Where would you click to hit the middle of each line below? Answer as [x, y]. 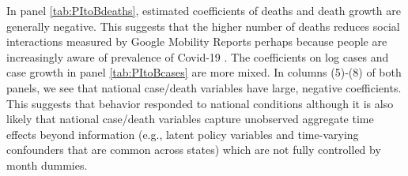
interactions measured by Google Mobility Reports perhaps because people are [197, 41]
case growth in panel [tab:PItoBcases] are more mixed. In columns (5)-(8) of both [204, 72]
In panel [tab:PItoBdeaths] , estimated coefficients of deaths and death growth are [204, 10]
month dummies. [47, 165]
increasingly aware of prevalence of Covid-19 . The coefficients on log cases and [198, 56]
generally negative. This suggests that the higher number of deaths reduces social [203, 26]
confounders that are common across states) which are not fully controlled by [194, 150]
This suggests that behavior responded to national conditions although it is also [200, 103]
